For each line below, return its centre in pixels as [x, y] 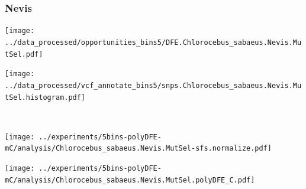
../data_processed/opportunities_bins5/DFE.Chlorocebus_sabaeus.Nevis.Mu [153, 42]
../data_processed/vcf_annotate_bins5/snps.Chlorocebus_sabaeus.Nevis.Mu [153, 85]
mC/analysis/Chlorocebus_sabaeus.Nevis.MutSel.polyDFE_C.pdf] [130, 180]
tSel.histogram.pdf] [45, 97]
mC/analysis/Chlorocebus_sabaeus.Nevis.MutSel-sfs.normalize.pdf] [138, 149]
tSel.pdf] [24, 54]
